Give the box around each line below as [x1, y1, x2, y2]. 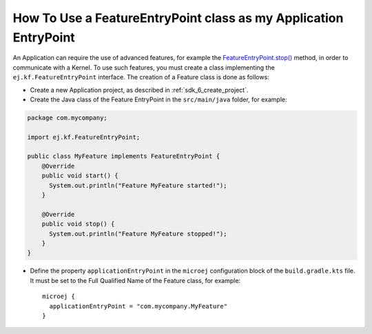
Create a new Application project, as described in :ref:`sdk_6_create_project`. [30, 86, 249, 94]
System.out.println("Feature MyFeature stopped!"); [49, 230, 227, 237]
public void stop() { [41, 220, 115, 228]
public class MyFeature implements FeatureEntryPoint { [27, 153, 220, 160]
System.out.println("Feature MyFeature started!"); [49, 181, 227, 189]
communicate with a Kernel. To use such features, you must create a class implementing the [12, 63, 275, 72]
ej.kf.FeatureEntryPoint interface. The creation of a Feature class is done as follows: [12, 73, 270, 81]
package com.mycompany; [27, 114, 108, 121]
